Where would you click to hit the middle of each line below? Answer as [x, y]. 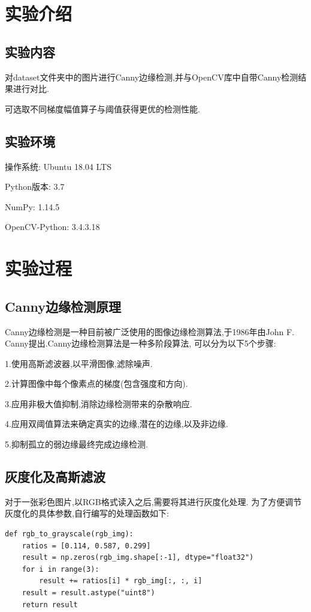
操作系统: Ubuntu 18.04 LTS [58, 166]
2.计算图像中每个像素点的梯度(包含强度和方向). [96, 383]
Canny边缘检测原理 [63, 306]
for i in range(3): [61, 569]
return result [50, 604]
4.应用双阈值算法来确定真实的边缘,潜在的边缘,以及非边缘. [117, 424]
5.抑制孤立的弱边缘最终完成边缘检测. [76, 444]
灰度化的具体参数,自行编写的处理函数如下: [87, 513]
